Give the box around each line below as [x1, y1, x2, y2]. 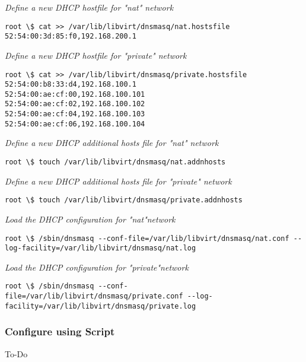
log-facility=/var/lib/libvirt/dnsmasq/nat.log [5, 244, 196, 253]
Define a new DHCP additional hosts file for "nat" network [5, 136, 219, 149]
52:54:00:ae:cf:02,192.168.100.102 [5, 100, 145, 109]
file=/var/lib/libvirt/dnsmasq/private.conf [5, 292, 183, 301]
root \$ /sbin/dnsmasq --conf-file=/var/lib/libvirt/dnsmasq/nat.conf [5, 234, 289, 243]
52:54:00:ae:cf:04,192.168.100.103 [5, 110, 145, 119]
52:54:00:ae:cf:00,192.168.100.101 [5, 90, 145, 99]
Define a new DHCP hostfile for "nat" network [5, 1, 174, 13]
